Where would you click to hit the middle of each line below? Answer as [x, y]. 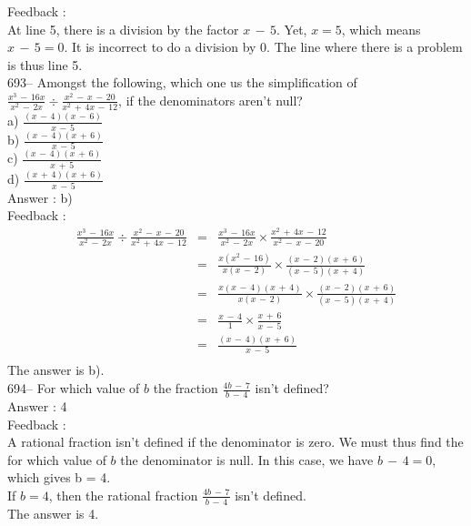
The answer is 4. [53, 513]
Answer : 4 [37, 405]
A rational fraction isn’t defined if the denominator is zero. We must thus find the [235, 442]
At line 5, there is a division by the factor [123, 29]
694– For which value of [74, 388]
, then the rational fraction [123, 495]
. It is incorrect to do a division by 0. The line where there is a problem [263, 47]
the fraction [185, 388]
